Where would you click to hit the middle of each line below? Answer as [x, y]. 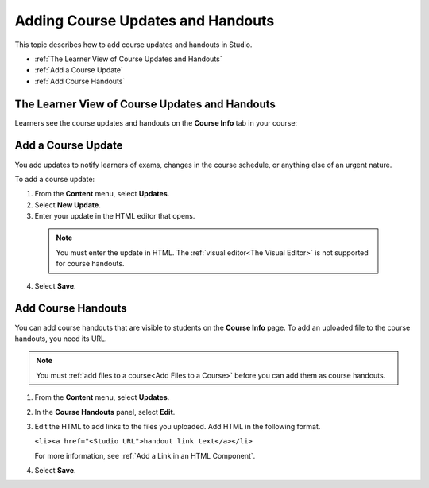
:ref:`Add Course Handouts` [80, 81]
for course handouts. [90, 264]
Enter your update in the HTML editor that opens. [115, 216]
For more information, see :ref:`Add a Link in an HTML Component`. [145, 455]
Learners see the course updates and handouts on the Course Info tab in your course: [156, 122]
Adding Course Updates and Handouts [145, 21]
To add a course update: [55, 179]
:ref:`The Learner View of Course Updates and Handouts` [128, 59]
